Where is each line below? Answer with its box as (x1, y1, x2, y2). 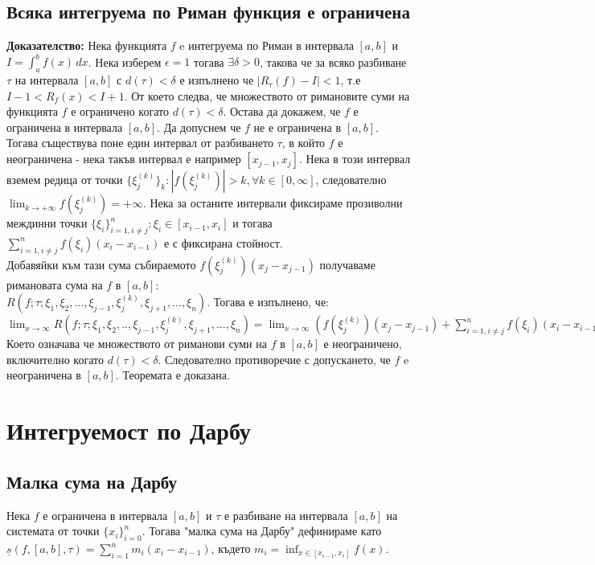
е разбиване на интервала (224, 506, 348, 523)
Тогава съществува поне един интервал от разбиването (6, 134, 273, 151)
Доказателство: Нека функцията (6, 37, 167, 54)
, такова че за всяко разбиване (259, 53, 407, 70)
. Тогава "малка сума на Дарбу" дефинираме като (142, 522, 382, 539)
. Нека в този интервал (298, 150, 411, 167)
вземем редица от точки (6, 171, 123, 188)
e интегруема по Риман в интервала (179, 37, 354, 54)
